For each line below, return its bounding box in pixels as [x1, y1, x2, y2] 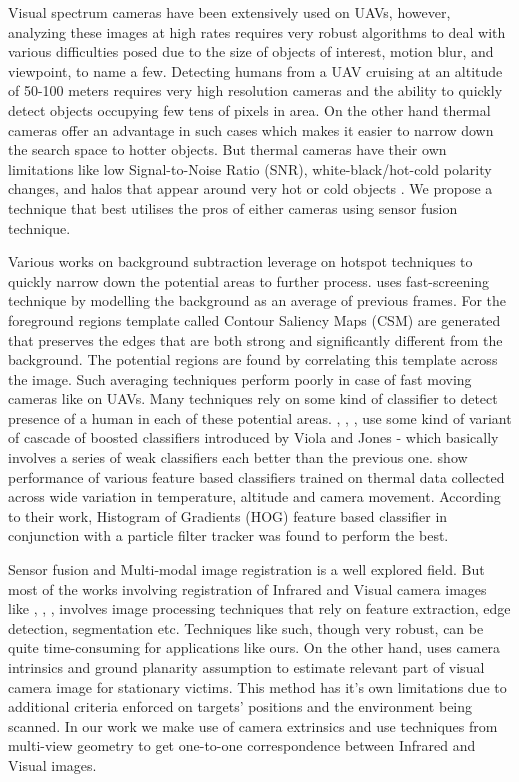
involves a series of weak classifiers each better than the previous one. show [8, 447, 468, 468]
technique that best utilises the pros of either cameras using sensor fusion [8, 197, 458, 218]
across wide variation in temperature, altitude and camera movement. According [8, 486, 501, 507]
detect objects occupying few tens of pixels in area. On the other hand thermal [8, 99, 491, 120]
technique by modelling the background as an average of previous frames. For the [8, 290, 507, 311]
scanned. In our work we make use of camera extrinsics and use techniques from [8, 715, 498, 736]
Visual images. [8, 754, 97, 775]
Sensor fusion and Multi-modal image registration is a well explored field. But [8, 559, 485, 580]
